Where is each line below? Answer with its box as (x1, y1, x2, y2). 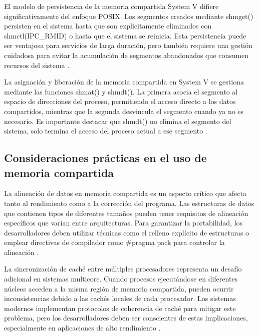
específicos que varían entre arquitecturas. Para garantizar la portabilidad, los (4, 217, 243, 228)
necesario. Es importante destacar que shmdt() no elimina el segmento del (4, 115, 231, 126)
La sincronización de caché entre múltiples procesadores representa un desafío (4, 263, 242, 274)
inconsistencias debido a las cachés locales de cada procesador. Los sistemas (4, 293, 236, 303)
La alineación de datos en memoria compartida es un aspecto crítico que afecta (4, 188, 246, 198)
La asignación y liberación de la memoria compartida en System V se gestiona (4, 76, 244, 87)
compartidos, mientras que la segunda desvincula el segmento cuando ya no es (4, 105, 244, 116)
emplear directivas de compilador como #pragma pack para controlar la (4, 237, 225, 247)
